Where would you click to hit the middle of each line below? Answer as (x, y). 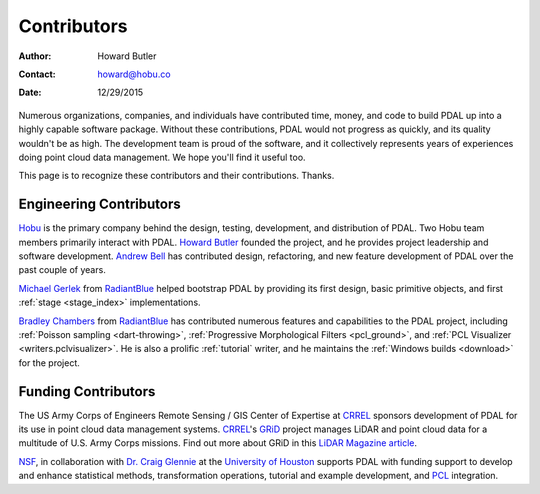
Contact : (37, 74)
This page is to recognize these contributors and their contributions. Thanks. (176, 176)
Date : (30, 92)
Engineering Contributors (100, 204)
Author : (35, 56)
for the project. (49, 362)
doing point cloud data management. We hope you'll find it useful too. (162, 157)
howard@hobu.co (134, 74)
